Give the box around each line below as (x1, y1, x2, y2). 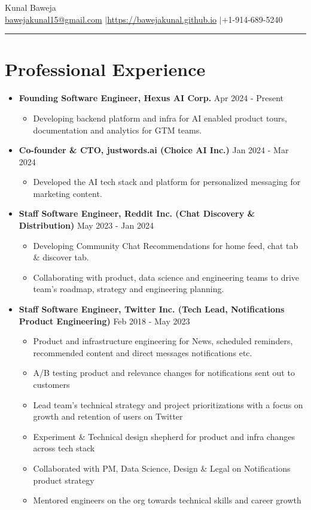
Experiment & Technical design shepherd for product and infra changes (33, 430, 295, 442)
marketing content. (33, 187, 102, 199)
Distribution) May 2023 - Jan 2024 (19, 219, 154, 232)
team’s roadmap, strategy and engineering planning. (33, 283, 224, 295)
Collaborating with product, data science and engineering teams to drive (33, 271, 300, 283)
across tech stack (33, 442, 95, 454)
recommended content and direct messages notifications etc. (33, 346, 252, 359)
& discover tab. (33, 251, 89, 263)
